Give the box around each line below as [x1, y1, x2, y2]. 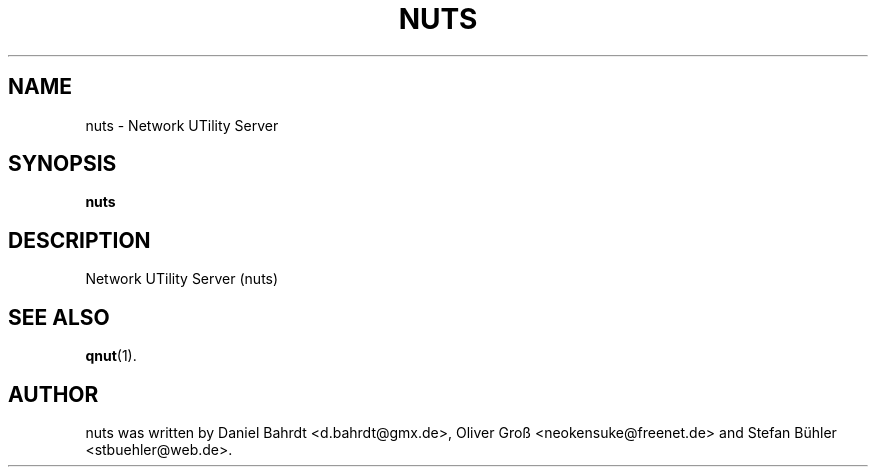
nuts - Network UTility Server [85, 116, 279, 134]
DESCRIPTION [8, 227, 151, 253]
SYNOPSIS [8, 151, 117, 177]
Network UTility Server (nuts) [85, 270, 279, 288]
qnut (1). [85, 347, 137, 365]
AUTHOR [8, 381, 99, 407]
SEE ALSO [8, 304, 110, 330]
